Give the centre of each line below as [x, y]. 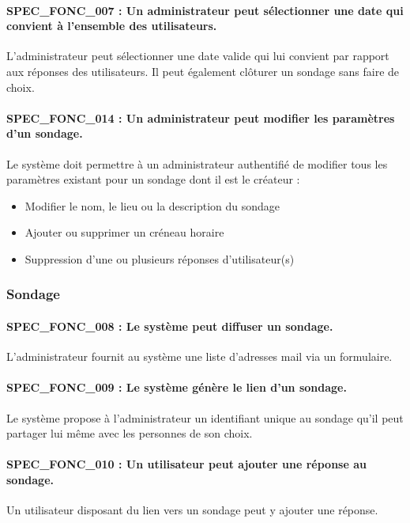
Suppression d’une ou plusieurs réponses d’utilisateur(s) [160, 258]
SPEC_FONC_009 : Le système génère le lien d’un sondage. [177, 387]
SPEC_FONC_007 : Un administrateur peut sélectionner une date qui [205, 10]
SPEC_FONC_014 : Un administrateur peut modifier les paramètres [201, 117]
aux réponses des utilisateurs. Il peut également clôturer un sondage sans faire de [203, 71]
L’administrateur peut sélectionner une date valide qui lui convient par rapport [198, 56]
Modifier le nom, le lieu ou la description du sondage [152, 205]
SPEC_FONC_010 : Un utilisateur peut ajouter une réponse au [186, 464]
